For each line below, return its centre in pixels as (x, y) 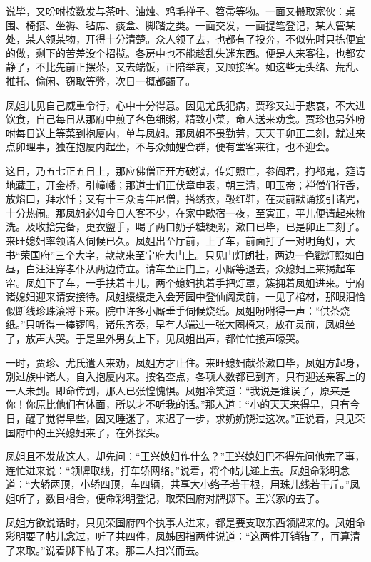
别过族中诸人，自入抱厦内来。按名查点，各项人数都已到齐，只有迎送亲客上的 (185, 376)
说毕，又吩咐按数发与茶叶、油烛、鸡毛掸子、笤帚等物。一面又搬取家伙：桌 (181, 11)
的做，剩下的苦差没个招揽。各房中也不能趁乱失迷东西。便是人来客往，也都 (181, 52)
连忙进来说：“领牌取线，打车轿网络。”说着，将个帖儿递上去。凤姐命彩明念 (178, 470)
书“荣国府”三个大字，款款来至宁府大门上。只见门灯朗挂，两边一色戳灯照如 (181, 254)
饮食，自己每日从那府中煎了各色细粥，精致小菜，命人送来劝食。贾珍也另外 (181, 119)
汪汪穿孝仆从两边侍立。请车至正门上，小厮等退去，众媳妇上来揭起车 (195, 269)
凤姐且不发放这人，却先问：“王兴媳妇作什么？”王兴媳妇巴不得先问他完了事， (185, 456)
